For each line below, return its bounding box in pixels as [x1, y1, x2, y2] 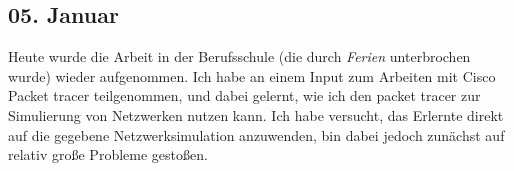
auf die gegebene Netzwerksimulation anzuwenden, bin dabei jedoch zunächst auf [8, 124, 505, 145]
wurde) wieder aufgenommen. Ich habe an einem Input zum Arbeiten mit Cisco [8, 65, 496, 86]
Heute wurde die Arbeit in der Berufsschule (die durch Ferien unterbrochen [8, 46, 471, 67]
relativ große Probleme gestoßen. [8, 144, 208, 165]
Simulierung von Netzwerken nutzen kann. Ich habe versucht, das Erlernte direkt [8, 104, 504, 125]
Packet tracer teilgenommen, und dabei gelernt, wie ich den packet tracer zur [8, 85, 481, 106]
